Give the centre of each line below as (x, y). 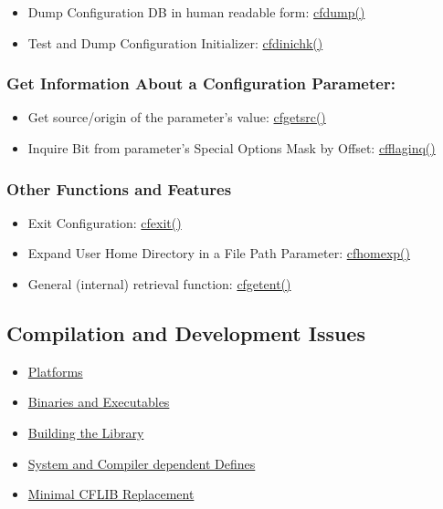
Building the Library (86, 432)
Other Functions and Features (119, 188)
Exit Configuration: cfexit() (105, 222)
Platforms (55, 371)
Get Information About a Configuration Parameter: (201, 83)
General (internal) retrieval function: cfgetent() (159, 284)
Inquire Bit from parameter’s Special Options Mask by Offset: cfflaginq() (232, 148)
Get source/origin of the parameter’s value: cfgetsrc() (177, 117)
